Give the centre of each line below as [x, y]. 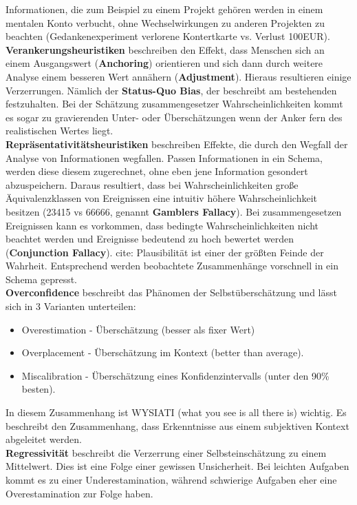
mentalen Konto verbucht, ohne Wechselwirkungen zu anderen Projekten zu [165, 22]
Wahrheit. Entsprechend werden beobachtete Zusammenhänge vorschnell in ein [172, 266]
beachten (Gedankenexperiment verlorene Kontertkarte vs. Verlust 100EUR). [168, 36]
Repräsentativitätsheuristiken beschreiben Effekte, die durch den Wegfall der [177, 144]
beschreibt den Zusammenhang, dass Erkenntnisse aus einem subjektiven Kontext [177, 425]
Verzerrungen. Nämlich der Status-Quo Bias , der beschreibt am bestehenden [171, 90]
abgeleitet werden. [44, 439]
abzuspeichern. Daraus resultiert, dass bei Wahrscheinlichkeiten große [152, 184]
